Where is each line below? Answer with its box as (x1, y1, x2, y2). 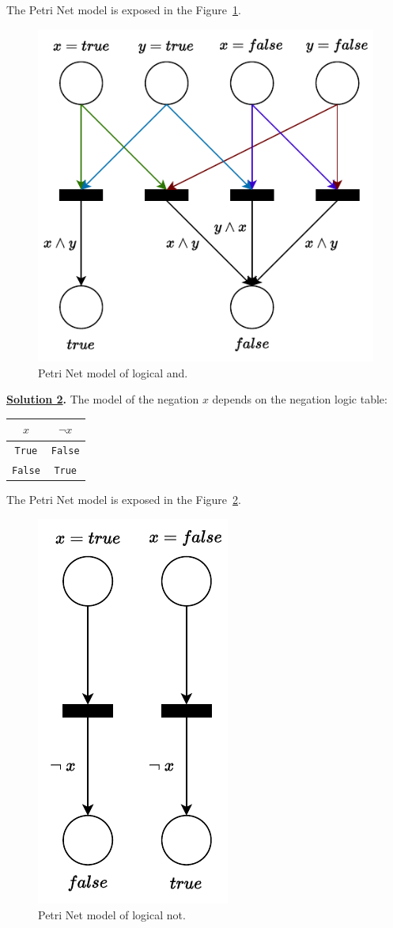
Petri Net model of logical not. (38, 906, 186, 922)
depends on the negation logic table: (212, 391, 387, 407)
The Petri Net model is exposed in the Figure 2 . (6, 491, 241, 508)
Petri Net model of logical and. (38, 364, 188, 381)
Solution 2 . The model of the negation (6, 391, 199, 407)
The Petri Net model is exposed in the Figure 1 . (6, 2, 241, 17)
